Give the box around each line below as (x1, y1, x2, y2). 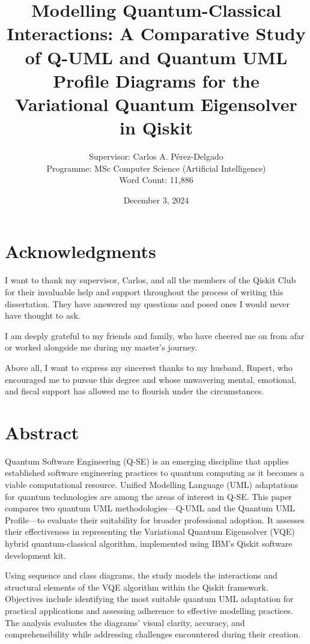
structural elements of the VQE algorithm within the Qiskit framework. (5, 580, 269, 593)
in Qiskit (120, 115, 193, 140)
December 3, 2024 (123, 193, 189, 206)
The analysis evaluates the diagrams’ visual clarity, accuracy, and (5, 616, 245, 628)
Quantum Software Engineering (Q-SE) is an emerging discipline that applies (5, 454, 289, 467)
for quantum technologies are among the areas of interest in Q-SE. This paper (5, 490, 292, 502)
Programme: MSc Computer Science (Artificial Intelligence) (46, 161, 266, 174)
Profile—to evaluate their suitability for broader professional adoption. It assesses (5, 513, 305, 526)
